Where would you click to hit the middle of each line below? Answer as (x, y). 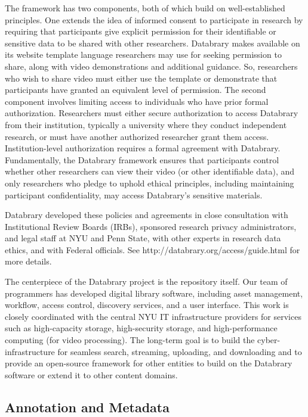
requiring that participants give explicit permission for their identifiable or (141, 31)
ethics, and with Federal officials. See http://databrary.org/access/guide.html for (153, 249)
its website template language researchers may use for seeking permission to (143, 55)
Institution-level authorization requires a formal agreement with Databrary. (143, 148)
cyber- (269, 340)
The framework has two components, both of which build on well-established (145, 8)
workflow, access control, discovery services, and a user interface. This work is (147, 305)
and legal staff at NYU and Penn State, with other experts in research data (143, 238)
